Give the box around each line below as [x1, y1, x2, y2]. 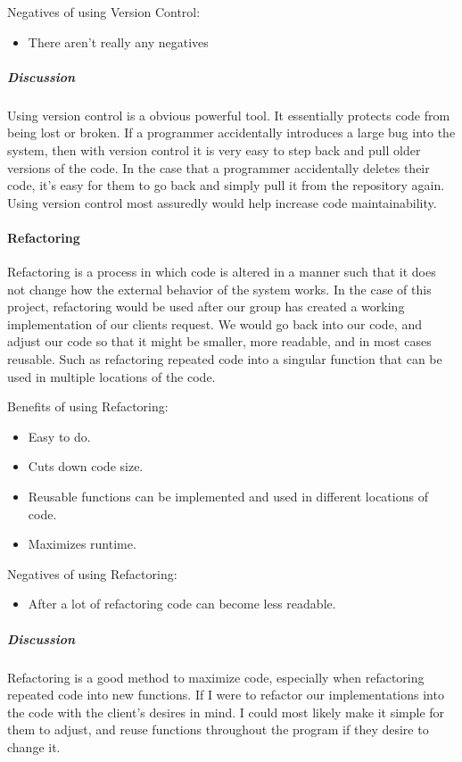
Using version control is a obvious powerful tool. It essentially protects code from [7, 105, 450, 124]
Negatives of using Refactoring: [7, 564, 177, 583]
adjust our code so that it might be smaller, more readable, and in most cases [7, 332, 432, 351]
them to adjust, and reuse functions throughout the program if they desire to [7, 720, 429, 739]
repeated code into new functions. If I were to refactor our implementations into [7, 685, 444, 704]
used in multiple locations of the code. [7, 367, 216, 385]
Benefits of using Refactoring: [7, 397, 169, 416]
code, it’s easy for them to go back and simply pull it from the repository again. [7, 176, 445, 195]
